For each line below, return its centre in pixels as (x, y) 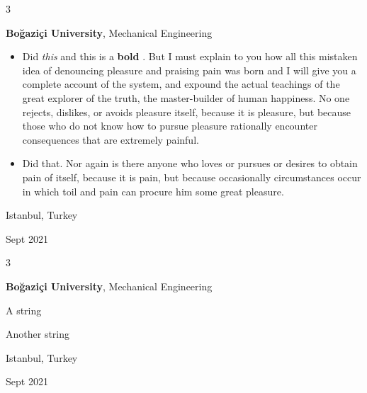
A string (24, 310)
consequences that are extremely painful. (111, 139)
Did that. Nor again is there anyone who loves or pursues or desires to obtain (190, 163)
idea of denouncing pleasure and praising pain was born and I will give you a (189, 70)
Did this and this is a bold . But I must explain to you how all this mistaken (190, 56)
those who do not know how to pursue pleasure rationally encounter (170, 126)
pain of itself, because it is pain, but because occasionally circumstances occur (192, 177)
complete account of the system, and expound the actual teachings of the (181, 84)
